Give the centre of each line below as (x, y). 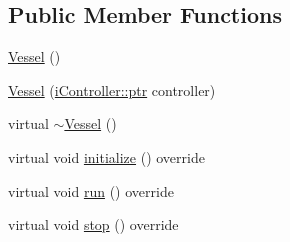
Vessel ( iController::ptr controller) (112, 89)
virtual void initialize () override (106, 156)
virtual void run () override (91, 190)
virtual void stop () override (93, 224)
